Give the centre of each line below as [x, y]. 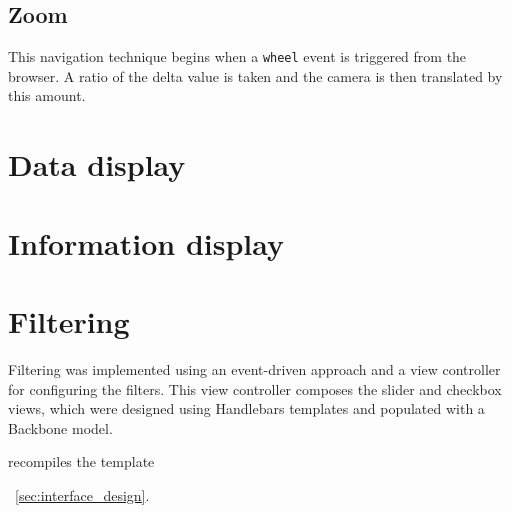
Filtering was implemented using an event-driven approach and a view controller [254, 368]
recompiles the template [81, 461]
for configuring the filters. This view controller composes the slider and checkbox [255, 388]
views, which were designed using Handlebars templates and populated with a [246, 408]
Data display [97, 164]
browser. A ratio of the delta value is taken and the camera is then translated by [255, 75]
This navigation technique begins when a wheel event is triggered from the [237, 56]
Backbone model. [60, 427]
